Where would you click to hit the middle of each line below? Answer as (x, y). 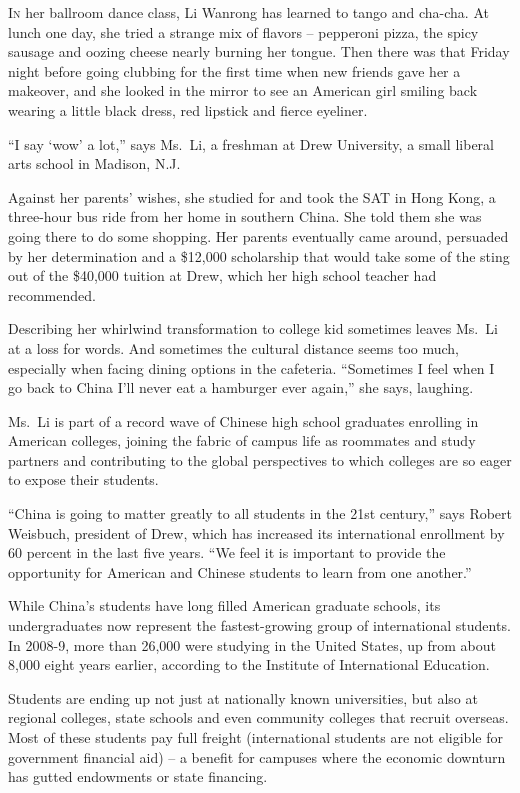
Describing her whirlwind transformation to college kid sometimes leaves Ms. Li (253, 328)
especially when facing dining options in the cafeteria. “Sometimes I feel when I (251, 367)
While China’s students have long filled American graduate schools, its (224, 605)
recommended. (52, 294)
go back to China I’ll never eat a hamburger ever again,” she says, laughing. (241, 387)
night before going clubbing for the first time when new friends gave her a (234, 70)
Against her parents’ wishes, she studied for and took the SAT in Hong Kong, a (252, 196)
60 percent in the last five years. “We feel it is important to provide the (227, 552)
